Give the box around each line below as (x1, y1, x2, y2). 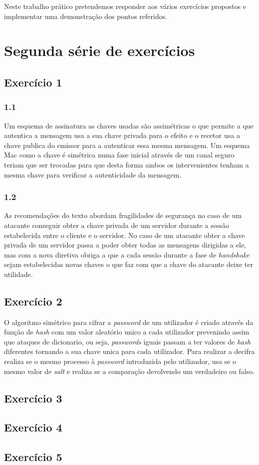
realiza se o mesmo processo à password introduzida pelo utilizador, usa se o (4, 356, 237, 366)
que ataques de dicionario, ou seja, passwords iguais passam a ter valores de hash (4, 336, 251, 346)
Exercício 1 (4, 74, 62, 89)
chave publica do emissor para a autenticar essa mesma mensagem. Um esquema (4, 139, 250, 150)
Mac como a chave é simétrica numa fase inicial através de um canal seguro (4, 149, 235, 160)
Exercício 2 (4, 293, 62, 308)
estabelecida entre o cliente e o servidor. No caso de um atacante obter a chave (4, 229, 245, 240)
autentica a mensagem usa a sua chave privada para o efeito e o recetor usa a (4, 130, 240, 140)
